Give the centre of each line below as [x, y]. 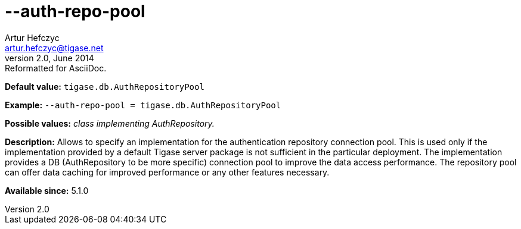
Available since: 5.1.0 [47, 190]
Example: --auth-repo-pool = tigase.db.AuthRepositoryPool [143, 105]
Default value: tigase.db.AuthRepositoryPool [105, 86]
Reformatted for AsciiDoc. [56, 68]
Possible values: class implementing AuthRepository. [110, 123]
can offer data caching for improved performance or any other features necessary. [167, 172]
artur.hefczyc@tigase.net [54, 48]
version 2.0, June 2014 [49, 58]
